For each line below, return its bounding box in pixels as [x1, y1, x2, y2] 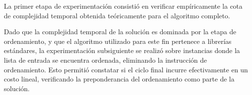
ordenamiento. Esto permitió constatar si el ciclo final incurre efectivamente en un [4, 64, 248, 74]
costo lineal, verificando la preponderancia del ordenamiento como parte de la [4, 74, 235, 84]
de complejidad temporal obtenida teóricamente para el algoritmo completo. [4, 10, 230, 20]
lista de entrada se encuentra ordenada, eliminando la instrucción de [4, 54, 207, 65]
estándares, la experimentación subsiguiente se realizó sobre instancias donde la [4, 45, 240, 55]
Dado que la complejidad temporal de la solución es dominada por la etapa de [4, 27, 236, 37]
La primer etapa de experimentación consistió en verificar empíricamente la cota [4, 1, 243, 11]
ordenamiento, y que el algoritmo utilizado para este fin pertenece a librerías [4, 36, 232, 46]
